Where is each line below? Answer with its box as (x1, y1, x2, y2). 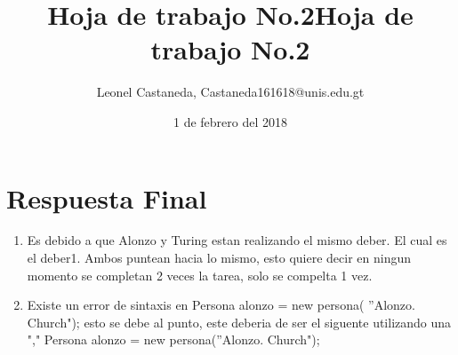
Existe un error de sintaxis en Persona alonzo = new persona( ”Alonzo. (27, 296, 415, 314)
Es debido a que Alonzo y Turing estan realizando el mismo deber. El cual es (27, 231, 447, 249)
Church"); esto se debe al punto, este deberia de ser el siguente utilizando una (27, 312, 452, 331)
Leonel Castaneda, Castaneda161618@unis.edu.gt (96, 83, 365, 101)
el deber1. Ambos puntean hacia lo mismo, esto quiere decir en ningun (27, 248, 412, 267)
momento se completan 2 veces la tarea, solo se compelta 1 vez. (27, 265, 373, 284)
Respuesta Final (6, 179, 207, 216)
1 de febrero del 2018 (173, 112, 287, 130)
